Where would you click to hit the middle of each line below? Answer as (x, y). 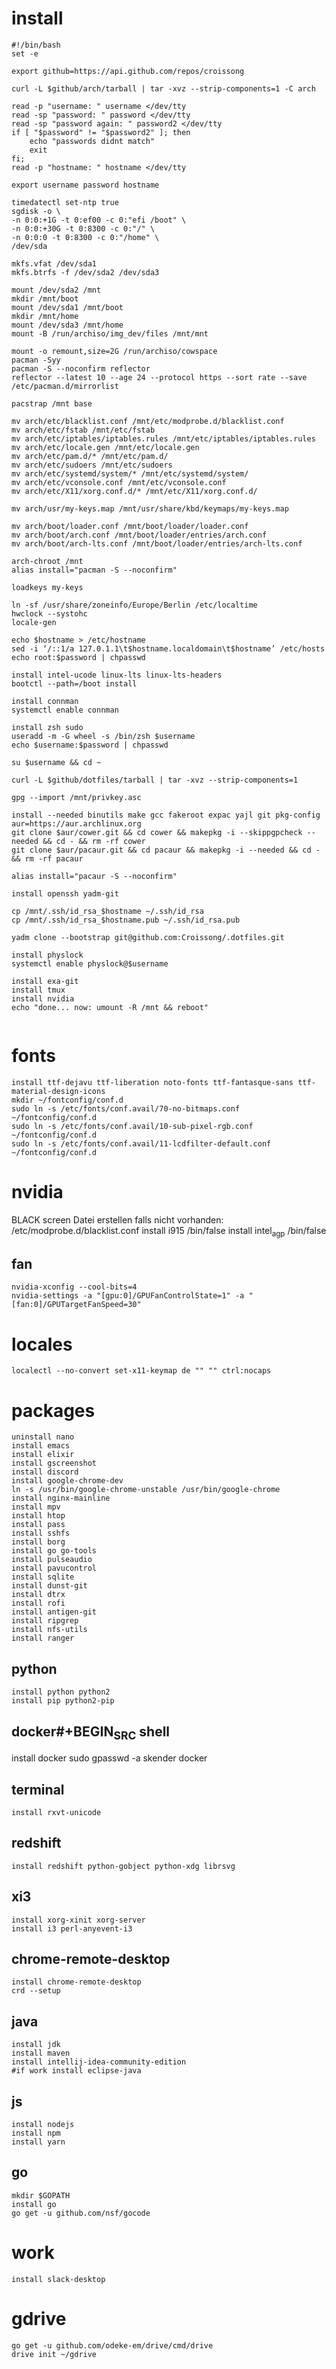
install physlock (47, 955)
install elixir (43, 1455)
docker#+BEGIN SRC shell (91, 1732)
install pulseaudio (52, 1560)
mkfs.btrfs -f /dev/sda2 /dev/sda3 (85, 272)
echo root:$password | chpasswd (78, 657)
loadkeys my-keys (47, 587)
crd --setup (36, 1991)
